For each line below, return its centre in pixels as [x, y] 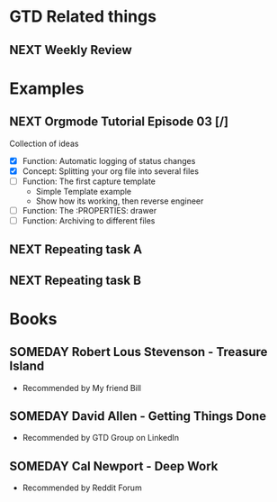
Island [27, 366]
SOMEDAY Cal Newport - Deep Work [114, 466]
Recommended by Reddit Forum [82, 488]
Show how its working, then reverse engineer [120, 201]
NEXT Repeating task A [76, 250]
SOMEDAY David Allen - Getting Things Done [138, 416]
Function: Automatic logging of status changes [109, 160]
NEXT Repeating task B [76, 280]
